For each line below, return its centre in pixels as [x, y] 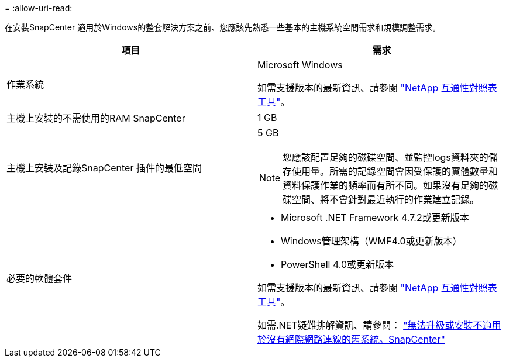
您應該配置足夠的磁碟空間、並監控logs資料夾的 [385, 157]
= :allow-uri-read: [39, 8]
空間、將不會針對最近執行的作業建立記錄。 [386, 199]
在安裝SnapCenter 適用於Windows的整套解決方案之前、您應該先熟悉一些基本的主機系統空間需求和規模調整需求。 [223, 27]
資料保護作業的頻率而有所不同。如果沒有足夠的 [386, 185]
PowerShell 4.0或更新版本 [337, 264]
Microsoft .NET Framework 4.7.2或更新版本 [375, 218]
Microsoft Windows [300, 65]
